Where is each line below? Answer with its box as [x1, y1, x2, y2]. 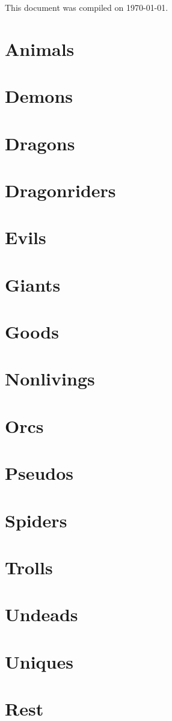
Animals [5, 36, 75, 61]
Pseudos [5, 461, 74, 485]
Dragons [5, 130, 75, 155]
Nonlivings [5, 366, 95, 391]
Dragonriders [5, 177, 116, 202]
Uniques [5, 649, 73, 673]
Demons [5, 84, 73, 108]
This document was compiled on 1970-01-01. [5, 1, 168, 13]
